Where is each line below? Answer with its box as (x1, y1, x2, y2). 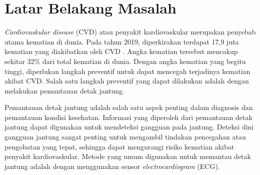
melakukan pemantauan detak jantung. (4, 85, 124, 95)
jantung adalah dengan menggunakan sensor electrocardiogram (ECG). (4, 160, 220, 171)
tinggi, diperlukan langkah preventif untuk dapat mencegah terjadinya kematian (4, 65, 250, 76)
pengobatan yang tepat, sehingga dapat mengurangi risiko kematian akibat (4, 141, 234, 151)
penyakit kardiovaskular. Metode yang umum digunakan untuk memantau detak (4, 151, 251, 161)
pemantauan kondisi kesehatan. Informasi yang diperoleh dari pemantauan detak (4, 111, 252, 122)
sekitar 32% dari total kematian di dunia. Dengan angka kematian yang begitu (4, 55, 246, 66)
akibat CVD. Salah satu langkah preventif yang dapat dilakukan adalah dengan (4, 75, 249, 86)
